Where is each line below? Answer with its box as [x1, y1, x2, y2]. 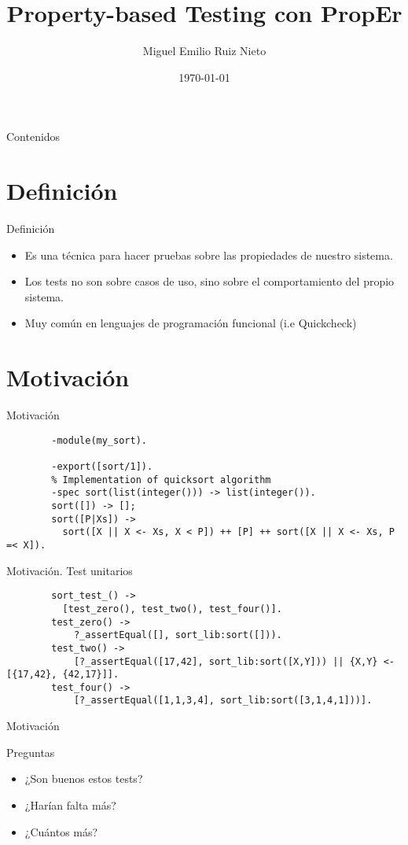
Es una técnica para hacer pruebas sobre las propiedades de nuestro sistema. [24, 246, 393, 263]
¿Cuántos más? [24, 823, 98, 839]
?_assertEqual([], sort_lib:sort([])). [73, 629, 282, 641]
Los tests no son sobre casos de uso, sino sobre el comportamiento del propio [24, 273, 395, 290]
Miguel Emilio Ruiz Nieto [142, 42, 266, 59]
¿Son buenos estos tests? [24, 770, 143, 787]
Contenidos [6, 128, 61, 145]
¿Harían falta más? [24, 796, 116, 813]
